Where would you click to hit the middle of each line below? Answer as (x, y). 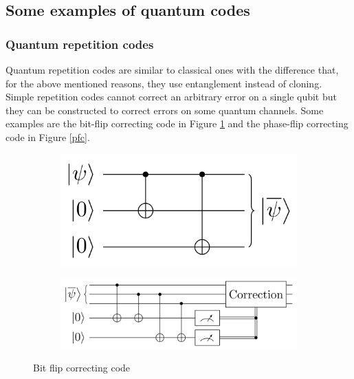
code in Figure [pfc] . (48, 137)
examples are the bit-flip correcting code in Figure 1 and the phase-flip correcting (177, 123)
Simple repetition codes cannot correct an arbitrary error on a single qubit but (171, 97)
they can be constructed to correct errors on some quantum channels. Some (165, 110)
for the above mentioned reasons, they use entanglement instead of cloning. (164, 83)
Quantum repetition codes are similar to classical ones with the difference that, (172, 69)
